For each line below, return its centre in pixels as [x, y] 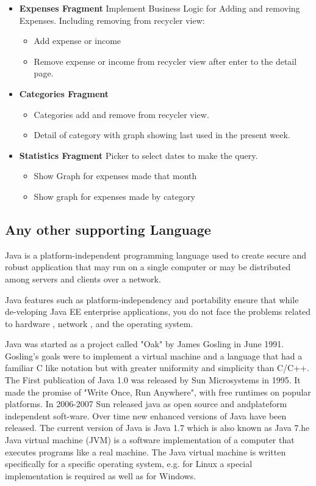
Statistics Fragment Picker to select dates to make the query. [138, 155]
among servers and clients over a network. [83, 278]
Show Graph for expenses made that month [115, 176]
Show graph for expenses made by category [114, 196]
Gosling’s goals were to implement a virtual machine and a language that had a [154, 355]
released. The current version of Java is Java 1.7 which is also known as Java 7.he [157, 428]
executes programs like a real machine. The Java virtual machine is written [145, 451]
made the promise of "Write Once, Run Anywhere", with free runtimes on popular [158, 392]
